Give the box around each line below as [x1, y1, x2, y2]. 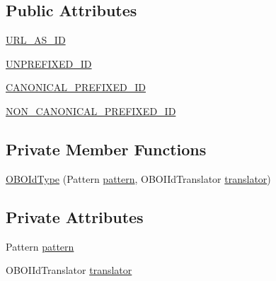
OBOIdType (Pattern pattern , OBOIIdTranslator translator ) [6, 171, 271, 186]
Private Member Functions [6, 138, 207, 160]
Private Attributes [6, 205, 144, 227]
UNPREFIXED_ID [6, 56, 92, 71]
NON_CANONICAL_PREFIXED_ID [6, 103, 176, 118]
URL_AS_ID [6, 32, 66, 47]
